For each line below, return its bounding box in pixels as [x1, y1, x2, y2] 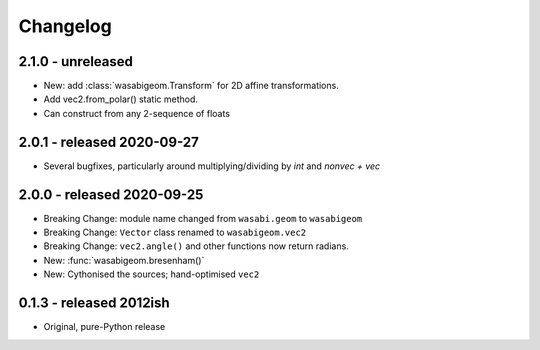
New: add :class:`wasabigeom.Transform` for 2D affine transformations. [43, 80, 339, 92]
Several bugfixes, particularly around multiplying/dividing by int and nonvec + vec [43, 160, 381, 172]
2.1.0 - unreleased [18, 53, 134, 70]
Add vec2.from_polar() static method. [43, 93, 199, 105]
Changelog [18, 15, 112, 37]
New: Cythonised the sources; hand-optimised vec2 [43, 268, 260, 280]
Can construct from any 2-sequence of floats [43, 107, 230, 119]
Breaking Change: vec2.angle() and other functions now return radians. [43, 240, 349, 252]
